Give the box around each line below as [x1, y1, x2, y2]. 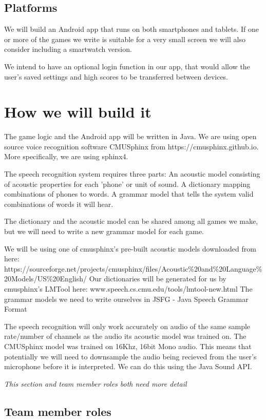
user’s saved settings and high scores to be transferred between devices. [4, 71, 229, 82]
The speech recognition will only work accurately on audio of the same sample [4, 320, 251, 331]
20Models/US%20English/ [4, 273, 87, 284]
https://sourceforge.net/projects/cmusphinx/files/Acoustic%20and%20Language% [4, 263, 262, 274]
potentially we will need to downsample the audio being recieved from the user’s [4, 351, 257, 361]
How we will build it [4, 101, 151, 122]
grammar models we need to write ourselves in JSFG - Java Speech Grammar [4, 293, 249, 304]
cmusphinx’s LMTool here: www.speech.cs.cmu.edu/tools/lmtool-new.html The [4, 283, 253, 294]
